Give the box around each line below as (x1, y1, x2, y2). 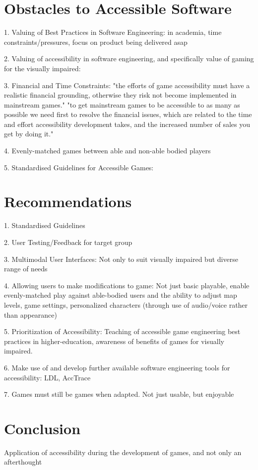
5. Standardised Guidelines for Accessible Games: (4, 162, 154, 172)
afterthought (4, 457, 42, 467)
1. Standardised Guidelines (4, 220, 85, 231)
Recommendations (4, 191, 132, 212)
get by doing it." (4, 128, 54, 139)
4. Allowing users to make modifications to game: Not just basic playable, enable (4, 280, 250, 290)
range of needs (4, 263, 48, 274)
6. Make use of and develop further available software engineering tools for (4, 362, 230, 372)
